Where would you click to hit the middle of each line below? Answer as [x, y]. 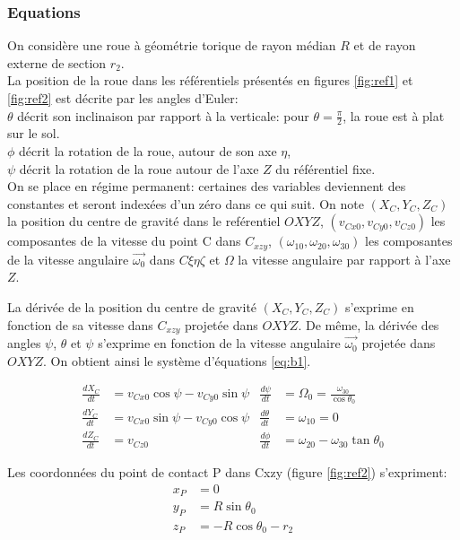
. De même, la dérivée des [369, 324]
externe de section [57, 62]
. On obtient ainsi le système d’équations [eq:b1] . [177, 360]
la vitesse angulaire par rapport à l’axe [344, 259]
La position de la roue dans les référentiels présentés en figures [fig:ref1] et [210, 80]
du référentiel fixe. [325, 168]
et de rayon [385, 45]
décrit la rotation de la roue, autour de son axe [148, 151]
